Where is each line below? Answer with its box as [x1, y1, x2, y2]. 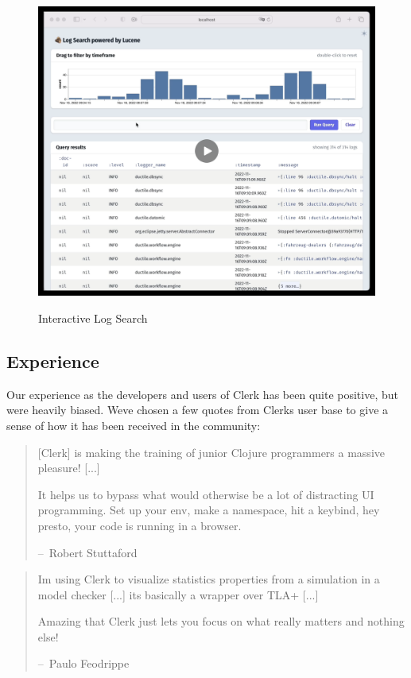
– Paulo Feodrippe [37, 655, 130, 672]
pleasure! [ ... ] [37, 459, 100, 476]
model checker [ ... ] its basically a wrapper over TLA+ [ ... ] [37, 586, 319, 602]
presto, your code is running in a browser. [37, 517, 242, 533]
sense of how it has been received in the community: [6, 416, 261, 433]
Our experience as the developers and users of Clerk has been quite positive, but [6, 385, 398, 402]
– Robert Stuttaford [37, 544, 138, 560]
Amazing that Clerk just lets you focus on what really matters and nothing [37, 613, 405, 630]
